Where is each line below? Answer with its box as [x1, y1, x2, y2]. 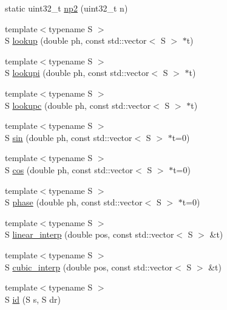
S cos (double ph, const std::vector [5, 163, 134, 176]
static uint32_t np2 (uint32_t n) [5, 2, 128, 14]
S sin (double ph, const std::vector [5, 131, 132, 143]
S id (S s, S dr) [5, 292, 61, 305]
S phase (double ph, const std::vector [5, 196, 143, 208]
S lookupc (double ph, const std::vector [5, 98, 151, 111]
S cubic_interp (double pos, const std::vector [5, 260, 173, 273]
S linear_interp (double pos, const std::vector [5, 228, 174, 241]
